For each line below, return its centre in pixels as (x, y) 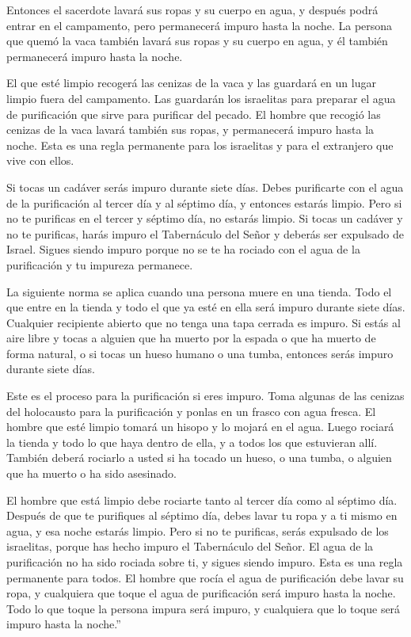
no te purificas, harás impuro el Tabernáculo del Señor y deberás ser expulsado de (205, 233)
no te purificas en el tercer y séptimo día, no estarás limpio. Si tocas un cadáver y (205, 218)
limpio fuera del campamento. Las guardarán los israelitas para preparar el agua (201, 98)
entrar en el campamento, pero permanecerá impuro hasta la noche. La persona (200, 25)
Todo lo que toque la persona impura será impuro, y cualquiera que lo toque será (204, 608)
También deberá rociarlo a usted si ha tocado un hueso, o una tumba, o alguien (199, 458)
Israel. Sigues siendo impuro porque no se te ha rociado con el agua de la (183, 249)
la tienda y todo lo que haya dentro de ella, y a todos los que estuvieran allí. (192, 442)
